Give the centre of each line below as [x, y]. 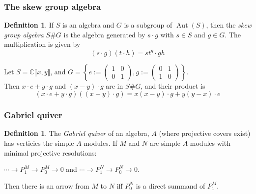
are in [114, 85]
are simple [165, 143]
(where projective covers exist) [205, 133]
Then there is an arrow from [47, 185]
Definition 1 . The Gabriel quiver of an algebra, [77, 133]
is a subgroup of [148, 25]
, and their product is [173, 85]
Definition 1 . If [29, 25]
